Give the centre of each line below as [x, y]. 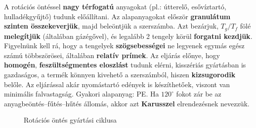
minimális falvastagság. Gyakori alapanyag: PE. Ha [82, 94]
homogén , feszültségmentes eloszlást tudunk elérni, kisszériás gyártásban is [125, 65]
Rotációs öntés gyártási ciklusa [70, 120]
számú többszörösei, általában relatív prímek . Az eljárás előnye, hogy [112, 55]
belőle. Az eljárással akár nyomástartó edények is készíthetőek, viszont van [117, 84]
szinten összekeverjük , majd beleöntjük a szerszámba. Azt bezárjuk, [111, 26]
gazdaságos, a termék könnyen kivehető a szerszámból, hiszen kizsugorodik [120, 75]
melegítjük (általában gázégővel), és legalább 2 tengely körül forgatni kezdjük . [128, 36]
